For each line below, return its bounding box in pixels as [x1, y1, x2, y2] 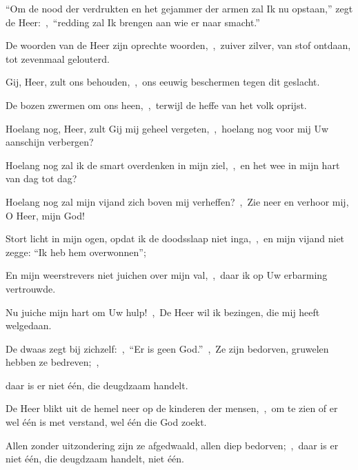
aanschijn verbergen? [6, 135, 94, 149]
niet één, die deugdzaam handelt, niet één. [6, 451, 184, 466]
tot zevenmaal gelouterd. [6, 51, 110, 66]
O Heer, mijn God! [6, 208, 85, 222]
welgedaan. [6, 318, 52, 333]
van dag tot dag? [6, 171, 77, 186]
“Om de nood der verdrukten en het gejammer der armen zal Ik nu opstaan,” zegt [6, 1, 353, 15]
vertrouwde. [6, 281, 56, 295]
